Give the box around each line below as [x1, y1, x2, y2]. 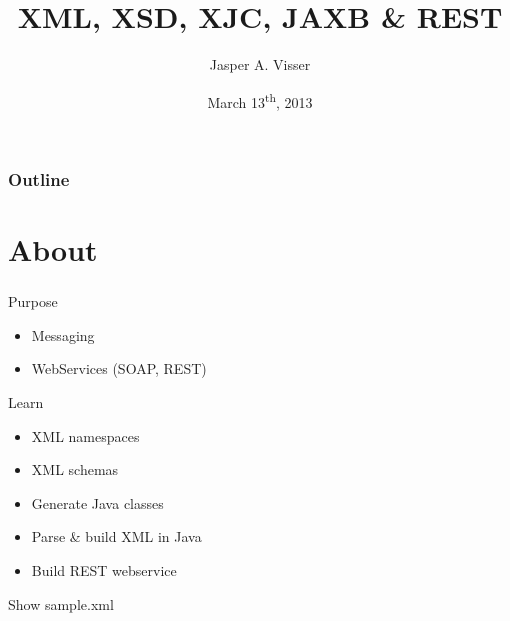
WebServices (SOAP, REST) [31, 358, 207, 379]
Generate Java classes [31, 492, 164, 513]
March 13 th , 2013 [207, 88, 313, 112]
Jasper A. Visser [209, 54, 311, 75]
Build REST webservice [31, 559, 177, 580]
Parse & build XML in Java [31, 526, 202, 547]
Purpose [8, 291, 58, 312]
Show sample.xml [8, 593, 114, 614]
